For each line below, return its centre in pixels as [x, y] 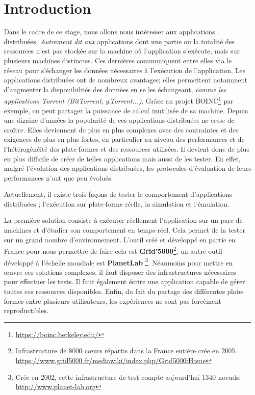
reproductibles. [26, 310]
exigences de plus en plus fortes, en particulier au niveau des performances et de [124, 139]
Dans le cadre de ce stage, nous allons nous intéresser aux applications [110, 32]
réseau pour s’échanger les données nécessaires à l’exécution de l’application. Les [125, 70]
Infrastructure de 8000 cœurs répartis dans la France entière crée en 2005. [126, 351]
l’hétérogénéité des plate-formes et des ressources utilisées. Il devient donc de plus [127, 148]
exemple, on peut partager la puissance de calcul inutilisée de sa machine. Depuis [126, 110]
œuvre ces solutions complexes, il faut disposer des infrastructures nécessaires [120, 272]
